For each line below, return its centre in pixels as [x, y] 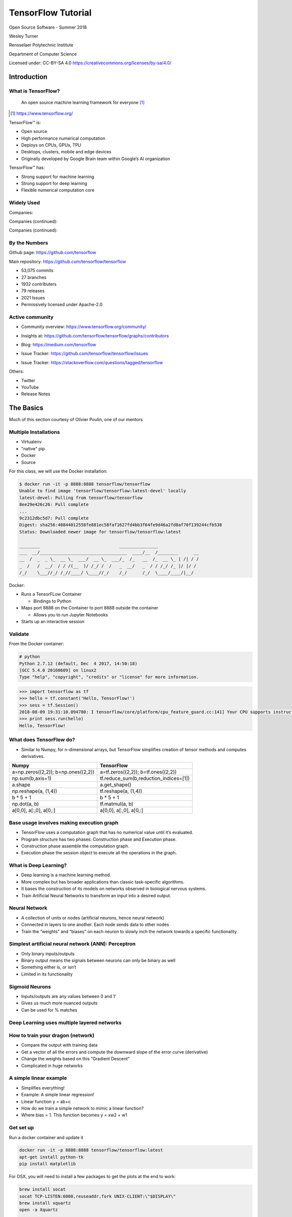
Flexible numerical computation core [58, 190]
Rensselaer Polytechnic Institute [41, 45]
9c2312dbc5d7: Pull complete [54, 518]
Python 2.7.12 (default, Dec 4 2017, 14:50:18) [78, 664]
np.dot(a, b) [25, 804]
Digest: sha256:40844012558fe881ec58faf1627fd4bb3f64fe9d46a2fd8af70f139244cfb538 [121, 525]
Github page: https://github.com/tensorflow [53, 253]
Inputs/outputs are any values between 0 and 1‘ [69, 996]
